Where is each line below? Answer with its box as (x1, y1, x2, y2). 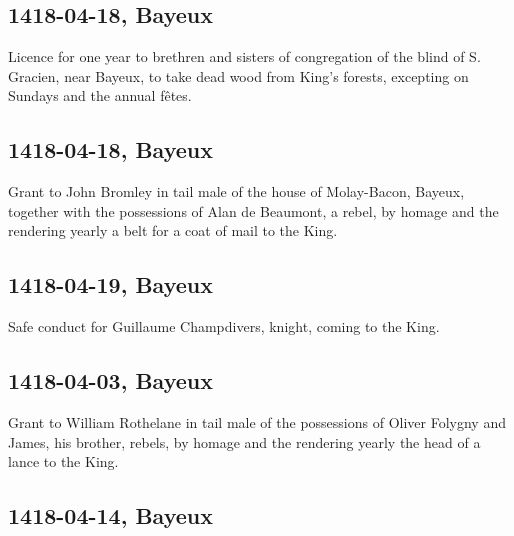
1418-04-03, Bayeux (8, 365, 213, 396)
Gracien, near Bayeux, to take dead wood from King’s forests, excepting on (8, 65, 469, 86)
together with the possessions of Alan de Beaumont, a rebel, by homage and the (8, 200, 499, 221)
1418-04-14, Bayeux (8, 500, 213, 531)
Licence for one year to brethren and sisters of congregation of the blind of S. (8, 46, 481, 67)
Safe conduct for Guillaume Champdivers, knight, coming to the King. (8, 316, 440, 337)
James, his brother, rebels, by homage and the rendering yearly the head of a (8, 431, 481, 452)
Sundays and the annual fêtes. (8, 85, 192, 106)
